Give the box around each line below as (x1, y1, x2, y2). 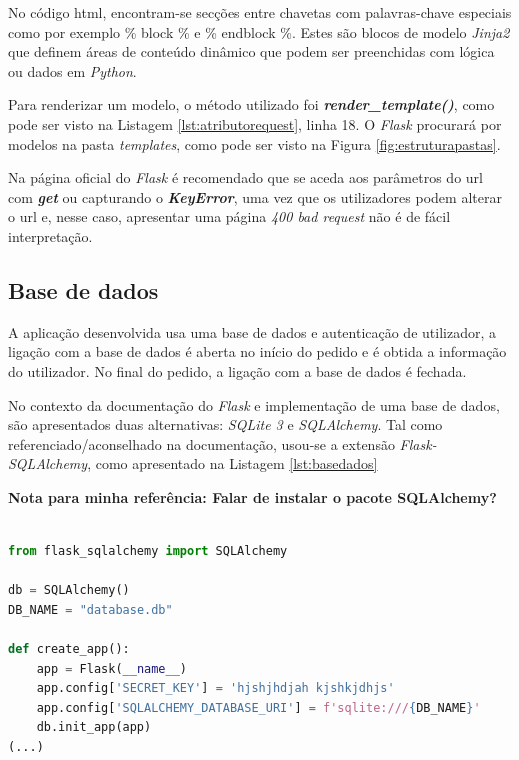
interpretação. (8, 225, 93, 246)
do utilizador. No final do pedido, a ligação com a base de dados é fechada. (8, 360, 467, 381)
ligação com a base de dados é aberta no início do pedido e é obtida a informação (8, 341, 507, 362)
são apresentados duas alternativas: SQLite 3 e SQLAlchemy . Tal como (8, 414, 443, 435)
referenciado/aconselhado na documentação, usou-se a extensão (8, 433, 395, 454)
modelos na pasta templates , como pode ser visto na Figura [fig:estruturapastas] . (8, 133, 501, 154)
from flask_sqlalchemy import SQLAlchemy (8, 544, 288, 559)
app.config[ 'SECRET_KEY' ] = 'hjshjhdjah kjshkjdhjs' (36, 681, 395, 696)
